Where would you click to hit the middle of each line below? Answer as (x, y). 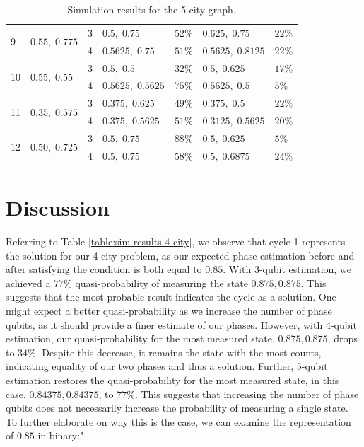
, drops (342, 338)
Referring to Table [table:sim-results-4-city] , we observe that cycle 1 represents (176, 241)
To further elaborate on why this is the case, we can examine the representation (178, 421)
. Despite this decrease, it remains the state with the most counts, (178, 352)
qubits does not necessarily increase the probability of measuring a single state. (177, 408)
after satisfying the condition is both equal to (104, 269)
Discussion (58, 208)
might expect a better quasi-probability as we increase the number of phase (169, 310)
